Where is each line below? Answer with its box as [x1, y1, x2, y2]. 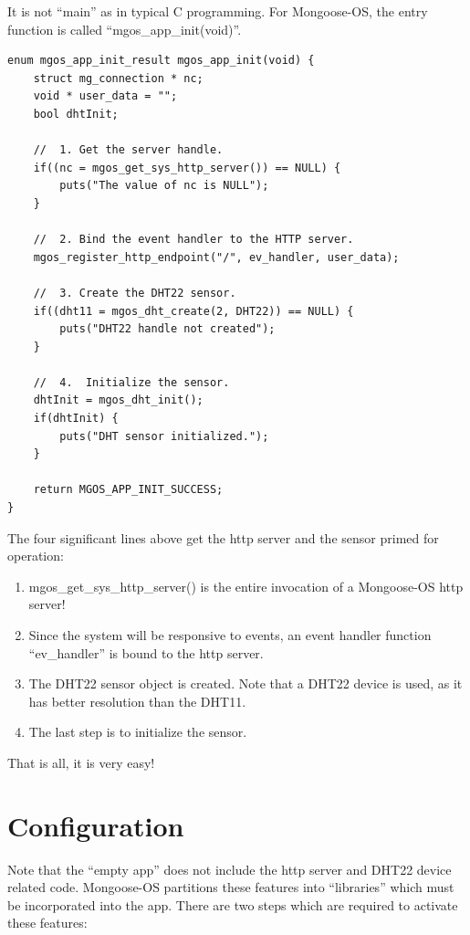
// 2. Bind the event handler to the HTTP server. [33, 233, 354, 247]
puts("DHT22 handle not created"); [59, 322, 276, 336]
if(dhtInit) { [33, 412, 119, 425]
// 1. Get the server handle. [33, 143, 224, 157]
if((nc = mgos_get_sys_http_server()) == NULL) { [33, 161, 341, 174]
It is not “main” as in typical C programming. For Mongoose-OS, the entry [7, 2, 428, 20]
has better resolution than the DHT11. [28, 691, 246, 710]
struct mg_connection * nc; [33, 71, 204, 85]
